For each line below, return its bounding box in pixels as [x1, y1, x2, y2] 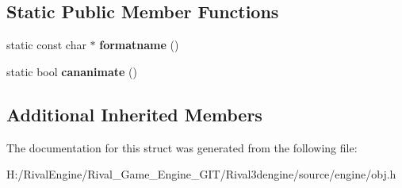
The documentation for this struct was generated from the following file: [6, 139, 358, 155]
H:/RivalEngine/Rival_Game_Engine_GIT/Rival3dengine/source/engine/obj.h [6, 166, 396, 182]
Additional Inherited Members [6, 102, 262, 126]
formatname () [99, 36, 179, 53]
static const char [6, 36, 86, 53]
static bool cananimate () [6, 63, 137, 79]
